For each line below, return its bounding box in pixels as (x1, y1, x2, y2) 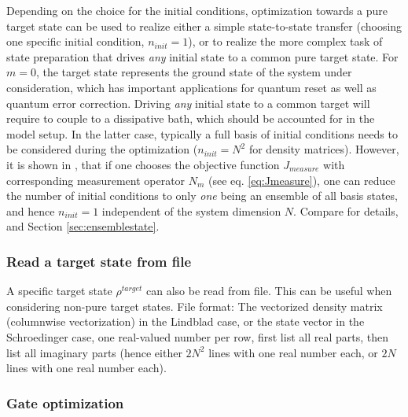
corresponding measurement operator (6, 172, 186, 188)
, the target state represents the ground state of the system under (35, 64, 352, 80)
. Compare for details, (293, 202, 399, 219)
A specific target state (6, 282, 112, 299)
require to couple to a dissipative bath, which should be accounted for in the (6, 110, 375, 127)
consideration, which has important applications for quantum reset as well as (6, 79, 377, 95)
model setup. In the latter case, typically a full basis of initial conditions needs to (6, 125, 398, 142)
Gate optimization (6, 393, 124, 412)
